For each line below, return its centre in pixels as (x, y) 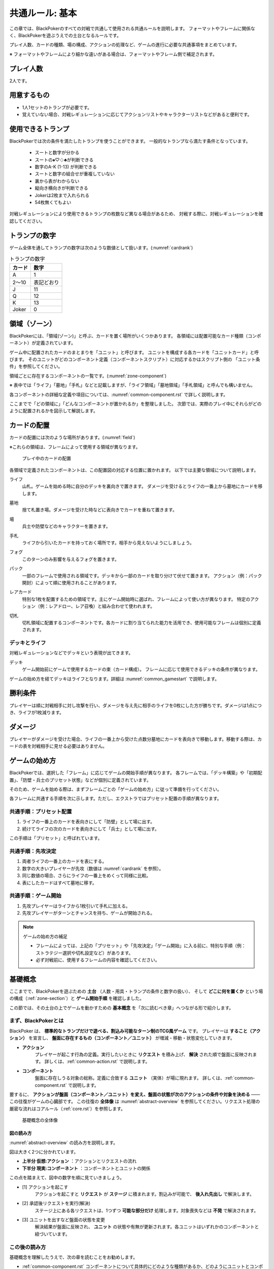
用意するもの (29, 95)
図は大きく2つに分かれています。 (44, 1152)
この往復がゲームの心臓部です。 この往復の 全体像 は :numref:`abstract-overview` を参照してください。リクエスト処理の (135, 1101)
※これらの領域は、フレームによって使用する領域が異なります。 (75, 447)
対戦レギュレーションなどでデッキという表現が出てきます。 (71, 653)
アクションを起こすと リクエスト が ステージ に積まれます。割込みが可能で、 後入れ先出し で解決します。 (145, 1194)
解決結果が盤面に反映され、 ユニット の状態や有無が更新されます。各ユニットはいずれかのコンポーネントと (147, 1227)
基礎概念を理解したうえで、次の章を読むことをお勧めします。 (74, 1257)
